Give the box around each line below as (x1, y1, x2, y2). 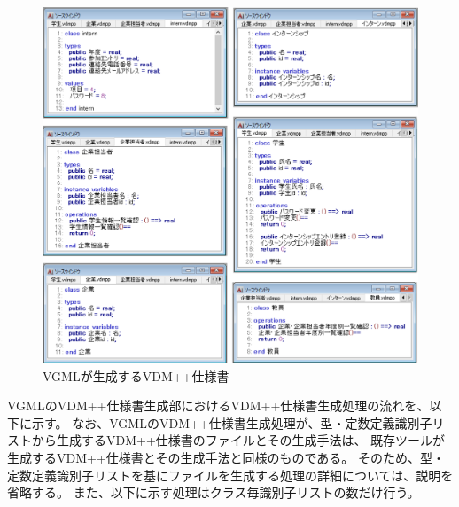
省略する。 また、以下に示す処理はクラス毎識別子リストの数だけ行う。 (7, 483, 420, 502)
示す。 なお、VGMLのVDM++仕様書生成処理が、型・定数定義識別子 (31, 413, 432, 432)
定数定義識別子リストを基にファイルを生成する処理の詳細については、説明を (7, 465, 454, 484)
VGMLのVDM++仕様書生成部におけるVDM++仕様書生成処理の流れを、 (7, 396, 430, 415)
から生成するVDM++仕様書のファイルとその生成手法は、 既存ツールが (31, 431, 446, 449)
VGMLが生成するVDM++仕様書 (43, 366, 229, 385)
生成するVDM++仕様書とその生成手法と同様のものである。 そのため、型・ (7, 448, 445, 467)
